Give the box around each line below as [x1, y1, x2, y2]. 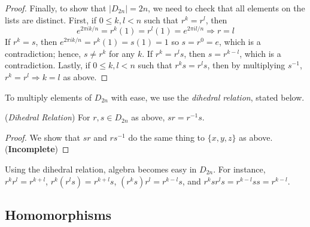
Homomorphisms [5, 205, 112, 223]
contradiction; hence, [5, 47, 81, 59]
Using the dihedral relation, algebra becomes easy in [5, 163, 197, 175]
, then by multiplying [207, 59, 285, 71]
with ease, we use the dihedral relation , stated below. [111, 90, 305, 103]
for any [109, 47, 135, 59]
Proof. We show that [5, 131, 81, 143]
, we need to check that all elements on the [148, 2, 305, 14]
